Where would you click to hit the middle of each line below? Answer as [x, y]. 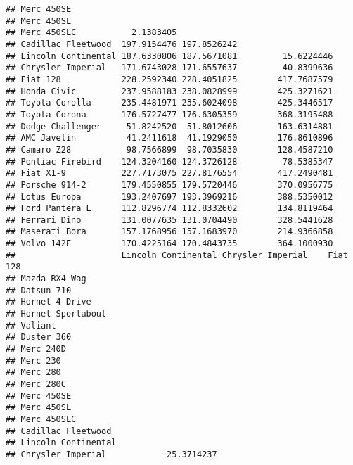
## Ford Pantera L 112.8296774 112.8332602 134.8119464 [169, 209]
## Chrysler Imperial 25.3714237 [111, 454]
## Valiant [31, 325]
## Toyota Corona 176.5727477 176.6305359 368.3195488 [169, 114]
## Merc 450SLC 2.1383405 [91, 33]
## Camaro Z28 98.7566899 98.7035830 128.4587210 [169, 149]
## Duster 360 [39, 337]
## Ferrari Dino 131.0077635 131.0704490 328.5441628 [169, 220]
